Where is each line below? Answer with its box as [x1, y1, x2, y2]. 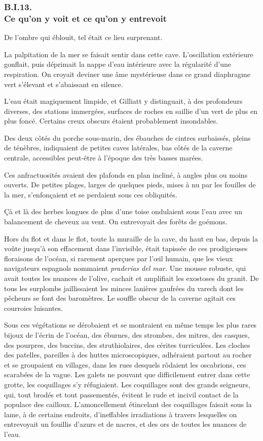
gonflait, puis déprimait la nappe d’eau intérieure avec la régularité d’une [4, 59, 231, 69]
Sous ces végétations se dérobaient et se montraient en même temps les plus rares [4, 319, 257, 330]
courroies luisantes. [4, 302, 63, 313]
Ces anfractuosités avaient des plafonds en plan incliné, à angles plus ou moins [4, 169, 248, 180]
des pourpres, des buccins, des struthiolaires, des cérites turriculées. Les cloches [4, 339, 250, 350]
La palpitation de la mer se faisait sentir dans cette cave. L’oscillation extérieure [4, 49, 253, 59]
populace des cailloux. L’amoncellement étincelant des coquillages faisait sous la [4, 399, 252, 410]
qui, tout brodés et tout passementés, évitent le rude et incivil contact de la [4, 389, 239, 399]
